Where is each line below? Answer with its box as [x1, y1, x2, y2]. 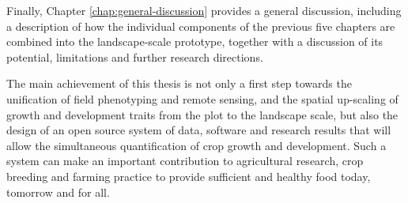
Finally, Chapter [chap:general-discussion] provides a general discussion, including [6, 2, 402, 18]
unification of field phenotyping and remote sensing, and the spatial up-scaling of [6, 90, 399, 107]
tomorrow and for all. [6, 183, 110, 200]
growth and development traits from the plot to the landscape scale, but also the [6, 106, 399, 122]
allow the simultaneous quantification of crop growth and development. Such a [6, 137, 387, 153]
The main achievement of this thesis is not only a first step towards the [6, 75, 352, 92]
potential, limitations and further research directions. [6, 48, 263, 65]
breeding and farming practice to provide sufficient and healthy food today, [6, 167, 371, 184]
